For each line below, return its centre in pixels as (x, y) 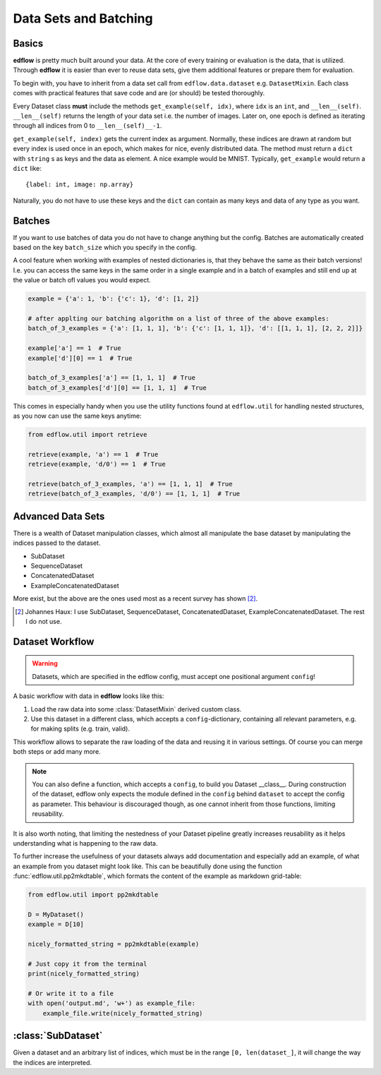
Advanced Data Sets (59, 516)
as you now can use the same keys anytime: (77, 416)
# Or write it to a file (71, 993)
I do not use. (44, 622)
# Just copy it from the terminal (87, 964)
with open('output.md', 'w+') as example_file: (111, 1003)
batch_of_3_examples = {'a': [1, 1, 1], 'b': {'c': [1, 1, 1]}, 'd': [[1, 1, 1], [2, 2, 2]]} (195, 329)
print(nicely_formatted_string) (84, 974)
